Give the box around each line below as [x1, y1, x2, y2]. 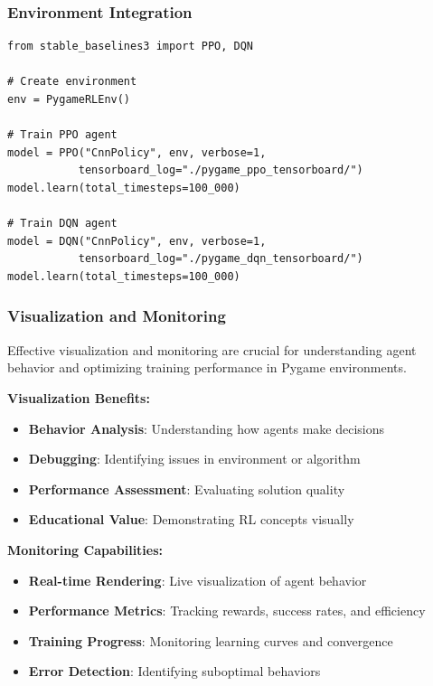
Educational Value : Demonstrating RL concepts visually [28, 510, 354, 529]
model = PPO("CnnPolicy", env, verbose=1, [7, 146, 267, 159]
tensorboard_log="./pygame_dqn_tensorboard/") [78, 252, 363, 266]
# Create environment [7, 75, 137, 89]
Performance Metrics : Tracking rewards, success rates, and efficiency [28, 601, 426, 620]
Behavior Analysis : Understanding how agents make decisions [28, 418, 384, 437]
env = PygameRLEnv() [7, 93, 131, 106]
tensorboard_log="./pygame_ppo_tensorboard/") [78, 164, 363, 177]
